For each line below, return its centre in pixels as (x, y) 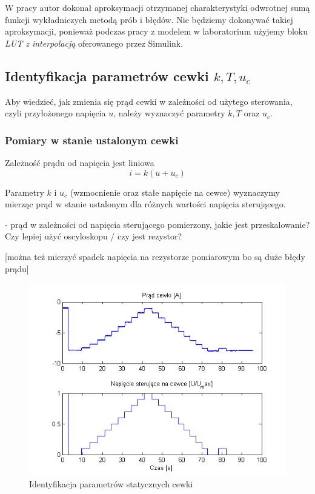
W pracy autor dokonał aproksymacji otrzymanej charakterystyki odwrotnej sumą (157, 7)
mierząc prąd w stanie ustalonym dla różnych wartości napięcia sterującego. (145, 204)
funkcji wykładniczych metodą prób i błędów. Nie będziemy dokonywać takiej (149, 19)
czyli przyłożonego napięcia (55, 113)
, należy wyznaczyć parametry (169, 113)
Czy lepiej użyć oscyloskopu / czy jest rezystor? (93, 236)
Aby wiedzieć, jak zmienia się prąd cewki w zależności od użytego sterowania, (149, 101)
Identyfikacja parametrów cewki (107, 75)
